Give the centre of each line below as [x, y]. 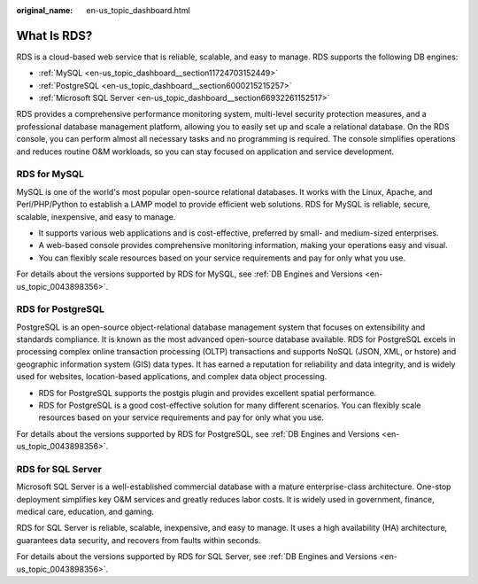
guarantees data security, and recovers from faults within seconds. [139, 540]
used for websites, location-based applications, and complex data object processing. [172, 377]
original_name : [45, 10]
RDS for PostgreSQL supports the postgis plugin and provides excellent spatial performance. [208, 393]
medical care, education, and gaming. [85, 512]
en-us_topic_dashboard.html [138, 10]
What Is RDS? [54, 35]
